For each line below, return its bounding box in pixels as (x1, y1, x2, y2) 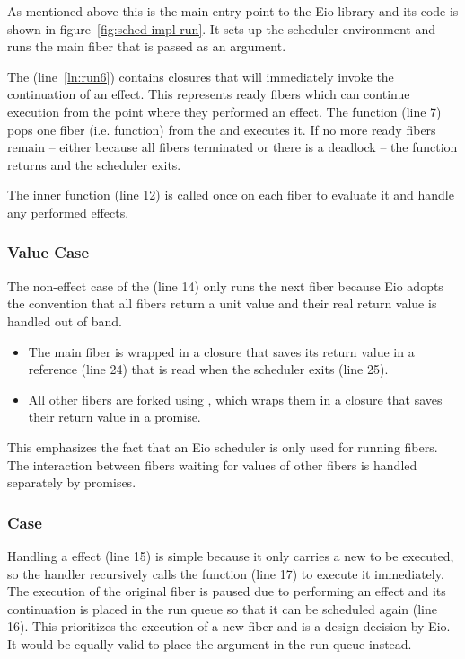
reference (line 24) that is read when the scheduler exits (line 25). (28, 360, 389, 378)
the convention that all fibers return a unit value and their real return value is (7, 294, 437, 313)
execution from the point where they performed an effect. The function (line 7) (7, 102, 442, 120)
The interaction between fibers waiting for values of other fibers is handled (7, 455, 417, 474)
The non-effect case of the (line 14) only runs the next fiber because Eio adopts (7, 276, 443, 295)
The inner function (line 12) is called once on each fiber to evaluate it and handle (7, 185, 454, 204)
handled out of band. (7, 311, 122, 330)
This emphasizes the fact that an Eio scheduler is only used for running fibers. (7, 437, 438, 456)
